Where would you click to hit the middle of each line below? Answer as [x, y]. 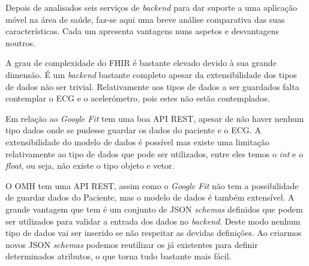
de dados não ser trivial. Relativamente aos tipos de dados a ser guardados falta [152, 86]
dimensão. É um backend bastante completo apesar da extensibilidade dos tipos [151, 74]
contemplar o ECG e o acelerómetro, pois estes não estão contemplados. [138, 98]
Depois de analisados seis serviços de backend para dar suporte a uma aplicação [151, 7]
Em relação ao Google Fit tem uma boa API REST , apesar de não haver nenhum [155, 118]
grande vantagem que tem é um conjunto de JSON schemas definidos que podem [154, 209]
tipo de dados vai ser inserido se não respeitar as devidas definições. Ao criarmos [154, 233]
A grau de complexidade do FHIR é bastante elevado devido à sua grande [141, 63]
